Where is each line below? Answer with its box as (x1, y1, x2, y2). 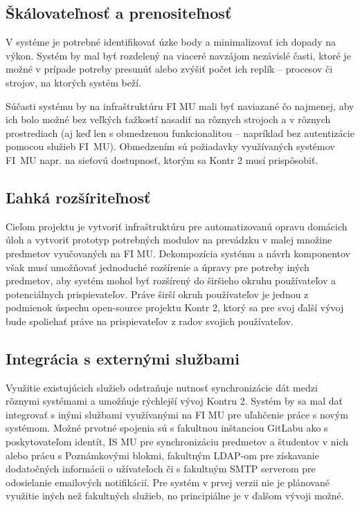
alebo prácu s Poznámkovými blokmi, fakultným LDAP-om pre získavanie (6, 448, 319, 462)
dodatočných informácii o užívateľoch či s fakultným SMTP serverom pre (6, 461, 316, 476)
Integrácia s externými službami (6, 347, 240, 369)
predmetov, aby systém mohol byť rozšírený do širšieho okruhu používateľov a (6, 273, 336, 288)
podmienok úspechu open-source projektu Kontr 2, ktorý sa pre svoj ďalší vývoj (6, 300, 344, 315)
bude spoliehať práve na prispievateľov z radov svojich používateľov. (6, 313, 294, 328)
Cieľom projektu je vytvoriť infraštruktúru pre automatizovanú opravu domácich (6, 219, 348, 233)
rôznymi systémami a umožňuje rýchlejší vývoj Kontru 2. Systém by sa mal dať (6, 394, 343, 408)
